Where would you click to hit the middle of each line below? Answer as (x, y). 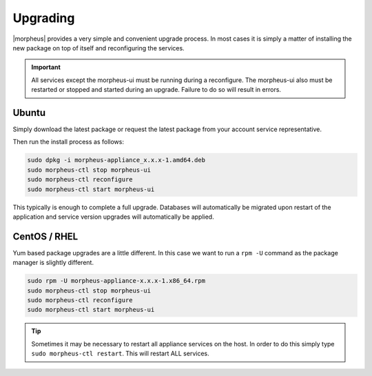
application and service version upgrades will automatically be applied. (113, 217)
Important (46, 67)
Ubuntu (29, 113)
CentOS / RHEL (45, 236)
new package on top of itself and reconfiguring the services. (99, 48)
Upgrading (44, 18)
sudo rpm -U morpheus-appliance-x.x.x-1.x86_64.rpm (116, 281)
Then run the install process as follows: (68, 142)
